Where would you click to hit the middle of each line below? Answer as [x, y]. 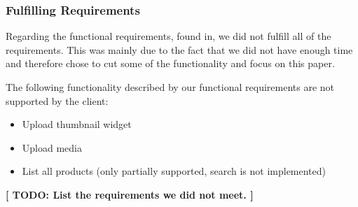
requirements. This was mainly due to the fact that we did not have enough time [179, 49]
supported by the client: [57, 100]
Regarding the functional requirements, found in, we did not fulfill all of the [168, 36]
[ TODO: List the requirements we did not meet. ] [130, 194]
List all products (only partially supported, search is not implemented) [174, 171]
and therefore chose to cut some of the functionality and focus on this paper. [170, 63]
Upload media [52, 147]
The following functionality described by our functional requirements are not [170, 87]
